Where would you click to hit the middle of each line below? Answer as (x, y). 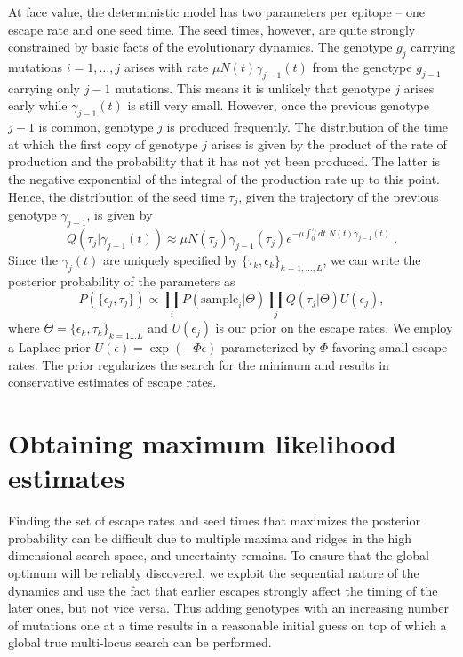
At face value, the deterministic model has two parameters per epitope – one (216, 12)
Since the (33, 260)
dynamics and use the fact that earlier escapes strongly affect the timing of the (223, 590)
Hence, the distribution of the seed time (116, 196)
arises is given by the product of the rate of (329, 144)
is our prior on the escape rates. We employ (334, 328)
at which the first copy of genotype (103, 144)
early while (38, 105)
